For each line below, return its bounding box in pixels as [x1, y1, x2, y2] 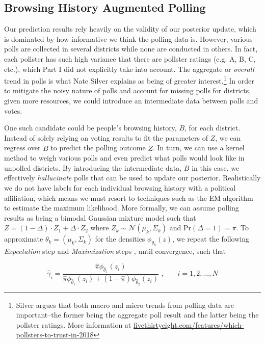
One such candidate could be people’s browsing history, [4, 122, 177, 133]
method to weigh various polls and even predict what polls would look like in [4, 152, 245, 163]
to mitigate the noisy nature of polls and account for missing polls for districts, [4, 85, 251, 96]
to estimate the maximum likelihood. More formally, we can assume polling [4, 202, 239, 213]
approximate [4, 233, 43, 244]
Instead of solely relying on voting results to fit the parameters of [4, 132, 208, 143]
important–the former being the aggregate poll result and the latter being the [16, 309, 259, 320]
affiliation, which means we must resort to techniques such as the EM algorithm [4, 192, 253, 203]
